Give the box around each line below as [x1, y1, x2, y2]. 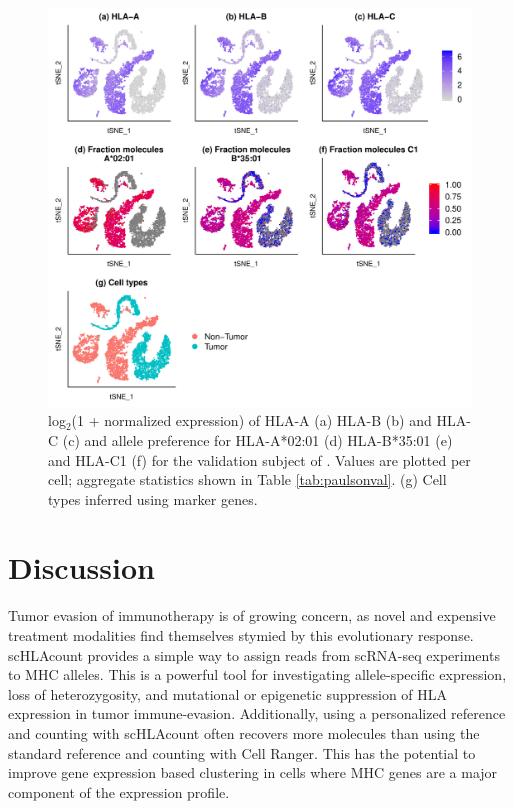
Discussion [8, 547, 155, 588]
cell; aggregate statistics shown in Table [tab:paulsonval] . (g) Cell [48, 469, 447, 490]
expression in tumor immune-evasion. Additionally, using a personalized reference [8, 703, 506, 724]
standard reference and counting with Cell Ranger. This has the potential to [8, 742, 476, 763]
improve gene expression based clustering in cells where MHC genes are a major [8, 762, 498, 783]
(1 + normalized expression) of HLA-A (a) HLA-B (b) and [71, 410, 432, 431]
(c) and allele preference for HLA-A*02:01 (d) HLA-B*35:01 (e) [62, 429, 453, 450]
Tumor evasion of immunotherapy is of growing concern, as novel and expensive [8, 605, 496, 626]
